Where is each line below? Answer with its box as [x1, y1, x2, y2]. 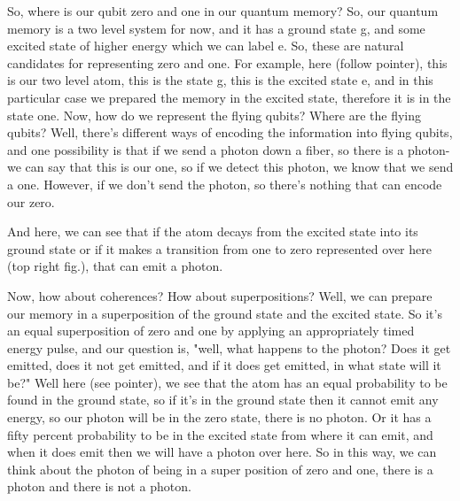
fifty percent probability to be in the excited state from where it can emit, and [7, 425, 433, 443]
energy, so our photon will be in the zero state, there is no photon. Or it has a [7, 408, 432, 427]
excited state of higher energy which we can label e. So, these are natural [7, 36, 404, 55]
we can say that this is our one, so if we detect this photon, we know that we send [7, 158, 454, 176]
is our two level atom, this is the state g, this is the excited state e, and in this [7, 71, 433, 89]
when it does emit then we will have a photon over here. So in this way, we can [7, 443, 437, 461]
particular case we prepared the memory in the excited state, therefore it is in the [7, 88, 451, 106]
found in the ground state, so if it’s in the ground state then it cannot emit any [7, 390, 439, 409]
